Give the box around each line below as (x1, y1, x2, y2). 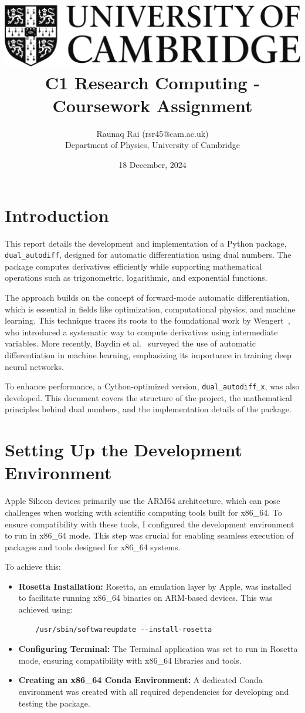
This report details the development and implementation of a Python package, (5, 237, 287, 249)
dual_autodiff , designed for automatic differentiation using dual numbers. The (5, 248, 292, 261)
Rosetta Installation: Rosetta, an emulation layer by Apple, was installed (18, 580, 292, 592)
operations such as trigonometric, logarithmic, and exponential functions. (5, 271, 267, 284)
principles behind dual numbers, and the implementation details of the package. (5, 403, 292, 415)
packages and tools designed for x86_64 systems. (5, 540, 181, 553)
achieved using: (18, 603, 73, 616)
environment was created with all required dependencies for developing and (18, 685, 289, 698)
